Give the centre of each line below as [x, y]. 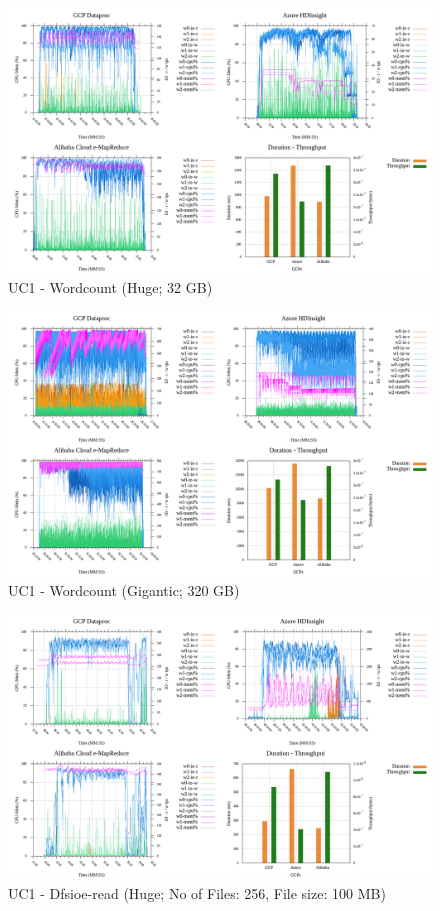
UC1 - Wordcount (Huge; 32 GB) [110, 286]
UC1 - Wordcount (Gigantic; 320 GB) [124, 589]
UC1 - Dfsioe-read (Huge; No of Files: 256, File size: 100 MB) [197, 892]
